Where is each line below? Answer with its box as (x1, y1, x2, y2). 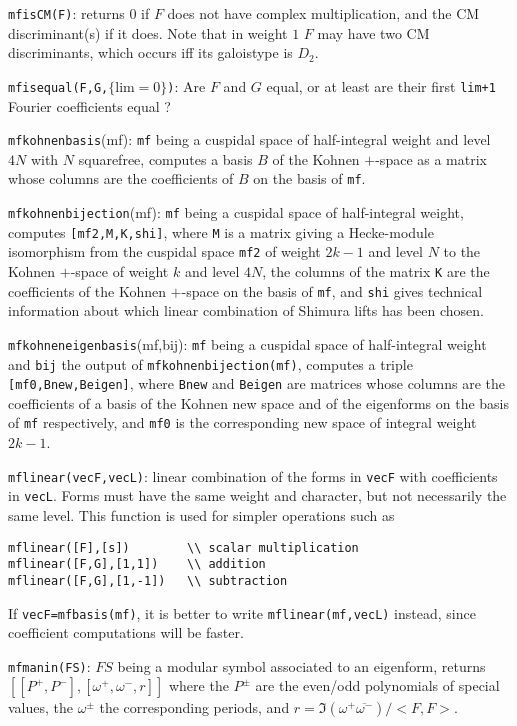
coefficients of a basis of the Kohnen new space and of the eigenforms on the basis (8, 392, 510, 413)
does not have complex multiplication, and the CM (167, 3, 480, 23)
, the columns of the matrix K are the (262, 260, 490, 281)
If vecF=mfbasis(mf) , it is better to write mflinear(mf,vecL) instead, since (8, 602, 476, 623)
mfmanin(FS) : (8, 655, 91, 676)
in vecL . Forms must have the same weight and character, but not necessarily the (8, 485, 507, 506)
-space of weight (70, 260, 169, 281)
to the (443, 241, 481, 262)
